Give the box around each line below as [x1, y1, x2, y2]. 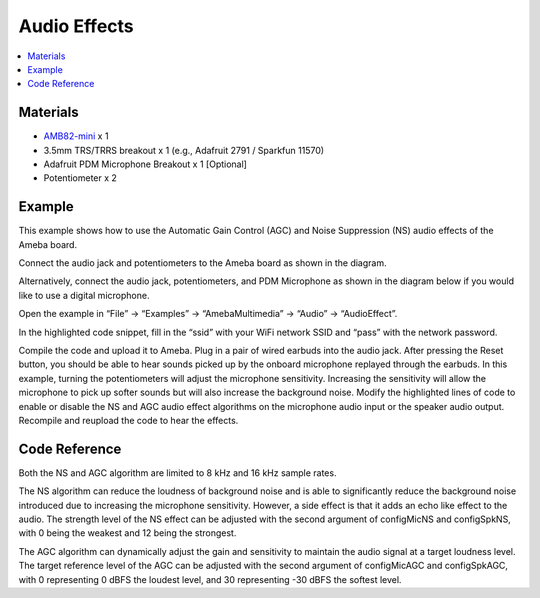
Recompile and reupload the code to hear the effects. [18, 415, 239, 426]
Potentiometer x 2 [43, 172, 117, 184]
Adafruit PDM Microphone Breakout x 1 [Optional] [43, 158, 247, 170]
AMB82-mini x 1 [43, 130, 109, 142]
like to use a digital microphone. [18, 289, 150, 301]
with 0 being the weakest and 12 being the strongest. [18, 527, 237, 539]
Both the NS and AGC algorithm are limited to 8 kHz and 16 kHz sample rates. [18, 466, 337, 479]
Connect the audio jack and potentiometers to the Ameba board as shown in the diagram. [18, 257, 387, 269]
